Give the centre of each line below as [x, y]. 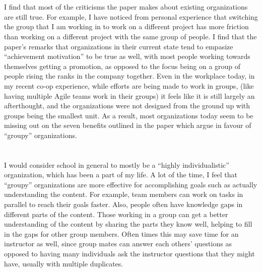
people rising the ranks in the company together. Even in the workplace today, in [129, 76]
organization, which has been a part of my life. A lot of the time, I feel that [121, 175]
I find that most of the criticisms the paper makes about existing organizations [126, 7]
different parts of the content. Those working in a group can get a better [116, 214]
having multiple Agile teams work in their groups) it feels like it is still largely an [129, 95]
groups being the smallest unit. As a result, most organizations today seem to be [129, 115]
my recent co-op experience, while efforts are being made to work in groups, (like [129, 85]
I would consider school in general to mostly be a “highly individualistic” [117, 164]
